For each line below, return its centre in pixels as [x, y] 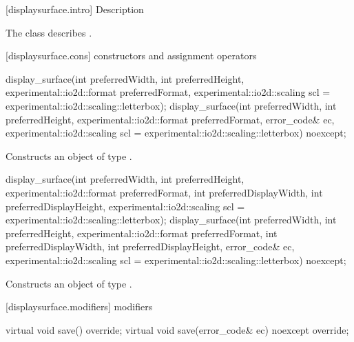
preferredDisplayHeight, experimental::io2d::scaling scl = [125, 206]
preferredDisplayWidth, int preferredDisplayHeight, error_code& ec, [150, 247]
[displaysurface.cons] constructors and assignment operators [131, 56]
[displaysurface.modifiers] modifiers [79, 306]
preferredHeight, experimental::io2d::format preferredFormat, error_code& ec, [170, 119]
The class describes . [49, 32]
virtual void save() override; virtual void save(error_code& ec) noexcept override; [177, 329]
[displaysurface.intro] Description [75, 9]
